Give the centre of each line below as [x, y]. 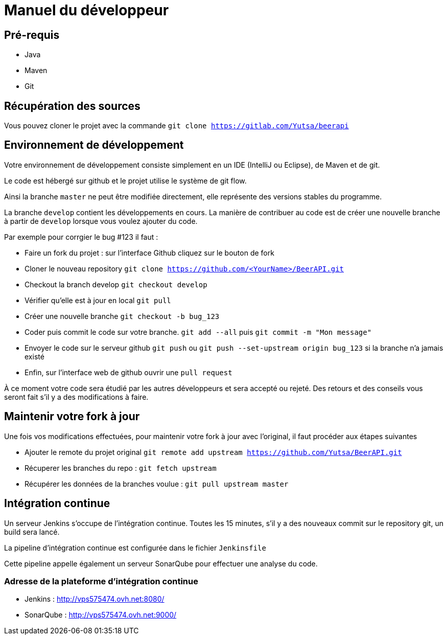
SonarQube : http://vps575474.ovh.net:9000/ [101, 615]
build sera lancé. [32, 532]
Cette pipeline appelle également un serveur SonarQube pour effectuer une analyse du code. [161, 563]
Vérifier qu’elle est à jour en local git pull [98, 300]
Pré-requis [32, 35]
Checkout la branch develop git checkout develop [116, 284]
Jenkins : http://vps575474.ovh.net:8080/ [95, 599]
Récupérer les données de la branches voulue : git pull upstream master [157, 484]
